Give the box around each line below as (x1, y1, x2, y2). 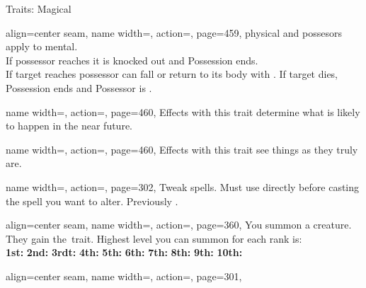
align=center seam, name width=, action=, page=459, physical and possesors (6, 25, 342, 40)
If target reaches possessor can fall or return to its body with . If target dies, (6, 67, 338, 81)
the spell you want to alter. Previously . (6, 193, 178, 208)
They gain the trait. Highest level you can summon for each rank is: (6, 231, 302, 246)
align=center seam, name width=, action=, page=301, (6, 268, 242, 283)
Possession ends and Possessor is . (6, 80, 152, 95)
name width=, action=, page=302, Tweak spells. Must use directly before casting (6, 179, 360, 194)
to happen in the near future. (6, 118, 133, 133)
